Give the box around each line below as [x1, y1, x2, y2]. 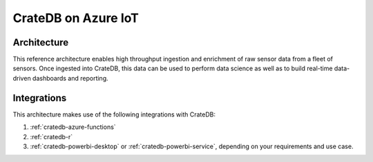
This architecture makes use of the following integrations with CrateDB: [12, 110, 216, 119]
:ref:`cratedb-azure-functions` [30, 123, 117, 131]
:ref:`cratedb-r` [30, 132, 73, 141]
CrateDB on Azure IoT [12, 10, 140, 26]
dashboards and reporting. [32, 74, 108, 82]
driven [12, 74, 31, 82]
